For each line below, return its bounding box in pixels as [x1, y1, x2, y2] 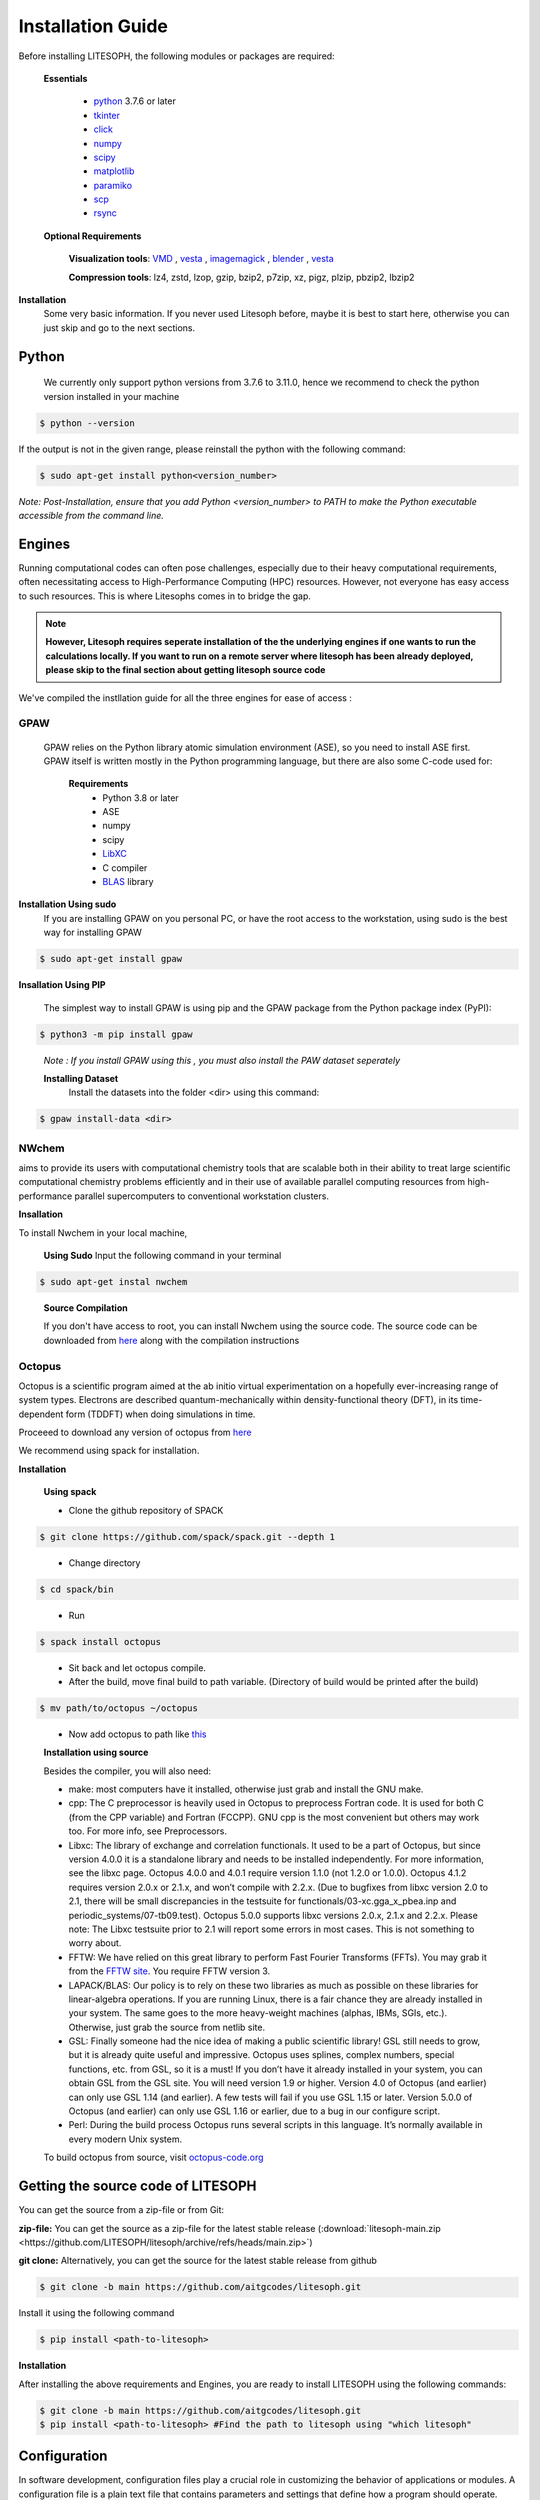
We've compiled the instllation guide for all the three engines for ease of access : [18, 691, 352, 704]
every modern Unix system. [68, 2133, 183, 2145]
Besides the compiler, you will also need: [43, 1765, 212, 1777]
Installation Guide [18, 15, 169, 37]
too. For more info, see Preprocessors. [68, 1825, 227, 1837]
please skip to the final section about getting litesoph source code [45, 664, 326, 676]
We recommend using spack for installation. [18, 1445, 200, 1457]
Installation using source [43, 1746, 149, 1759]
